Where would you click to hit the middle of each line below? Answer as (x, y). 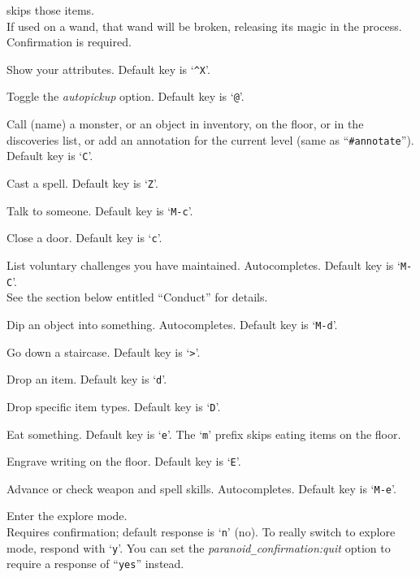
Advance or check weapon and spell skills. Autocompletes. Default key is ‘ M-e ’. (201, 488)
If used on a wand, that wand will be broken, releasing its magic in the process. (204, 26)
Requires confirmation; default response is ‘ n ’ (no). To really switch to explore (201, 532)
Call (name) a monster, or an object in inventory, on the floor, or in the (185, 124)
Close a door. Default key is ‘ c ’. (84, 238)
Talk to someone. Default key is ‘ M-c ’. (100, 210)
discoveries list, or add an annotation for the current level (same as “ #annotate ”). (210, 139)
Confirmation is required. (69, 42)
